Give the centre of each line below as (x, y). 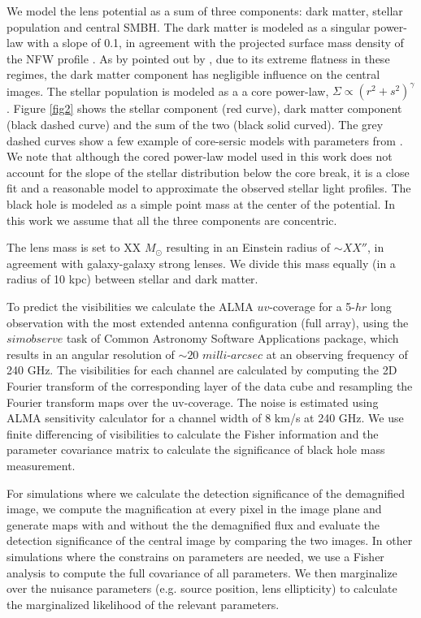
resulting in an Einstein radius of (248, 247)
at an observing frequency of (337, 354)
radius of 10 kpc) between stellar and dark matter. (132, 279)
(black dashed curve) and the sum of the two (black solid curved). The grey (195, 125)
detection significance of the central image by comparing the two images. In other (210, 540)
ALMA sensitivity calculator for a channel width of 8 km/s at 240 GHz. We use (205, 418)
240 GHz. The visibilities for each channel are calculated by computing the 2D (202, 370)
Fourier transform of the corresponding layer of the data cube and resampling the (210, 385)
